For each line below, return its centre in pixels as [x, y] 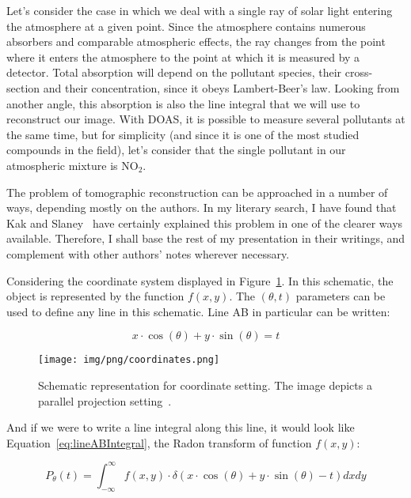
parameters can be [341, 296]
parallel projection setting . [105, 400]
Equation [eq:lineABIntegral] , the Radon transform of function [159, 442]
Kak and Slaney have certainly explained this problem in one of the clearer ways [205, 223]
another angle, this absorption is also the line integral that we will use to [183, 103]
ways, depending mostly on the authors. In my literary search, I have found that [202, 207]
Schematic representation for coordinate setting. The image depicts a [205, 385]
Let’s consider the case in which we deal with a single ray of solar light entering [200, 10]
